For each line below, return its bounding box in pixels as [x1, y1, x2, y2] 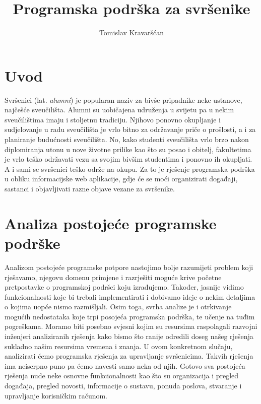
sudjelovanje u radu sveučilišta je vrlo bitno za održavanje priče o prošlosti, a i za [5, 124, 256, 134]
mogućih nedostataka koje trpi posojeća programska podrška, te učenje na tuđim [5, 311, 255, 321]
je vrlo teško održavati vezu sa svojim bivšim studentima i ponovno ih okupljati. [5, 154, 252, 164]
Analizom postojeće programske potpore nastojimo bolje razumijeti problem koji [5, 261, 253, 272]
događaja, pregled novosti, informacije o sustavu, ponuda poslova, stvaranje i [5, 380, 242, 391]
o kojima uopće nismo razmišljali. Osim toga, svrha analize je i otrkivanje [5, 301, 232, 312]
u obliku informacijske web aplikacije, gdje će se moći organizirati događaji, [5, 173, 238, 184]
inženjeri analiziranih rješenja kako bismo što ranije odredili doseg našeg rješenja [5, 331, 253, 342]
